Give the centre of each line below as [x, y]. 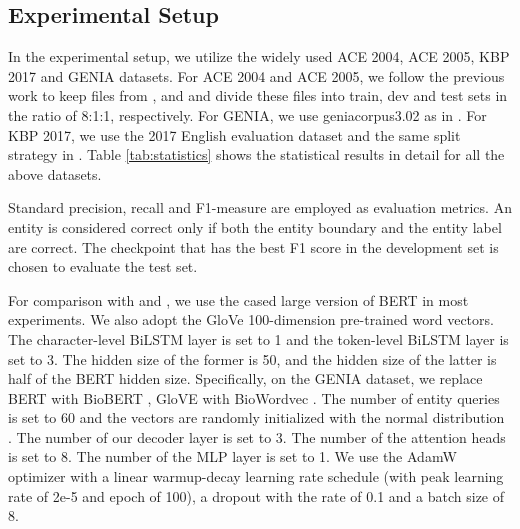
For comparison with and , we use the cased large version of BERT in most [238, 299]
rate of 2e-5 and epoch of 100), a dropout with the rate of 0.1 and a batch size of [256, 495]
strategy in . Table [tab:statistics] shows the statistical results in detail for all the [256, 154]
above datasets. [55, 173]
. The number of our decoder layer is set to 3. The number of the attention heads [257, 436]
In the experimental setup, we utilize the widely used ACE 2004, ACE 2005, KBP [259, 56]
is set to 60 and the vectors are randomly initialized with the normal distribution [256, 417]
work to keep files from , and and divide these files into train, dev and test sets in [258, 95]
